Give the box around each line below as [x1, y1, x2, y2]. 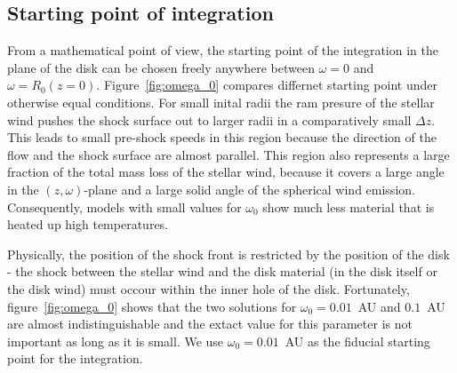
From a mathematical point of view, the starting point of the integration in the [7, 41, 438, 60]
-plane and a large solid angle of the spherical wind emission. [84, 179, 415, 198]
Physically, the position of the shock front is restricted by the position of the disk [7, 244, 450, 263]
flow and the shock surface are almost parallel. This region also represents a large [7, 145, 450, 163]
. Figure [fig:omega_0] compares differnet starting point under [96, 75, 437, 94]
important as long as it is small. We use [7, 331, 224, 350]
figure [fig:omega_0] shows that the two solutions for [7, 297, 297, 315]
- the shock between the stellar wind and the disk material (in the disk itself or [7, 262, 437, 281]
